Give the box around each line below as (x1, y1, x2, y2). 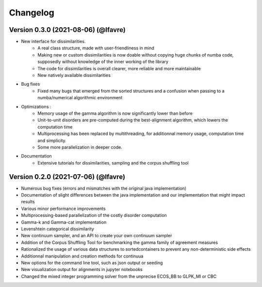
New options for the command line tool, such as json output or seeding (21, 259, 163, 266)
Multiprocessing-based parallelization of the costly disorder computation (21, 212, 167, 218)
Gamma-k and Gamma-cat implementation (21, 219, 107, 225)
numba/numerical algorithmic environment (37, 95, 123, 101)
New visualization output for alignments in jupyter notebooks (21, 267, 143, 272)
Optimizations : (21, 104, 51, 109)
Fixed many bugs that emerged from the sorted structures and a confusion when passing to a (37, 88, 225, 94)
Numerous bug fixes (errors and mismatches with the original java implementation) (21, 185, 187, 191)
